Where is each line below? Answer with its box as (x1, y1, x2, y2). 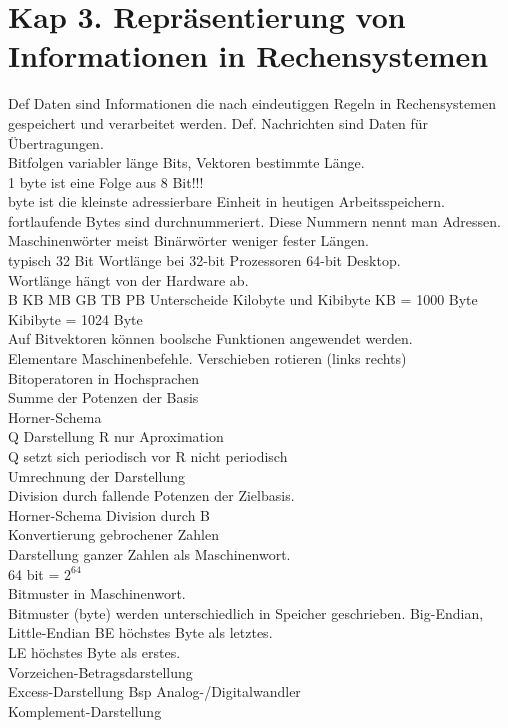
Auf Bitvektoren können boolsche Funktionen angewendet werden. (8, 328, 413, 349)
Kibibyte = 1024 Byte (8, 308, 143, 329)
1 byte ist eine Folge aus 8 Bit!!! (8, 171, 204, 192)
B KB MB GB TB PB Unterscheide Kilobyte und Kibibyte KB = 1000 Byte (8, 289, 478, 310)
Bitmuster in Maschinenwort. (8, 583, 186, 604)
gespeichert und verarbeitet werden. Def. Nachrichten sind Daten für (8, 112, 429, 133)
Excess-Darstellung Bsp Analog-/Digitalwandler (8, 681, 301, 702)
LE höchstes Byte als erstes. (8, 641, 181, 662)
